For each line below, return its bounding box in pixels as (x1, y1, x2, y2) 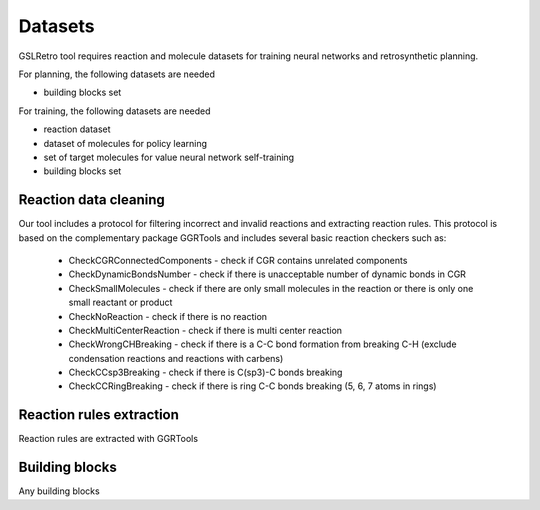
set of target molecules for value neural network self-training (43, 151, 295, 163)
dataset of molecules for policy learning (43, 137, 208, 149)
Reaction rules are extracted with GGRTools (18, 433, 199, 445)
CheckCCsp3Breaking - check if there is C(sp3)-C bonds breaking (68, 366, 343, 379)
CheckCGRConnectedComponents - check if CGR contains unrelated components (68, 254, 408, 266)
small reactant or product (68, 296, 173, 309)
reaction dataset (43, 123, 111, 135)
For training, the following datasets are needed (18, 105, 211, 117)
